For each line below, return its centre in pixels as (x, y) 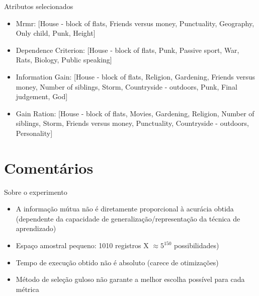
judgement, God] (42, 96)
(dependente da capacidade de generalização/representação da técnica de (128, 218)
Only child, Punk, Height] (56, 33)
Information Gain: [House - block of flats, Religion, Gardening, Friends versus (136, 76)
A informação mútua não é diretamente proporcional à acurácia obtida (125, 209)
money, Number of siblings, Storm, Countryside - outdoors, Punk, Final (126, 86)
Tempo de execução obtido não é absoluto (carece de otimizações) (117, 262)
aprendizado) (36, 228)
